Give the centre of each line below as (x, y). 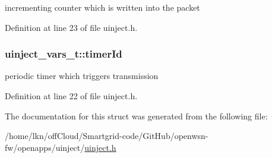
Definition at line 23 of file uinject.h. (71, 27)
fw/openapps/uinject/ (45, 147)
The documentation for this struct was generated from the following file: (136, 116)
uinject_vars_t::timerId (64, 54)
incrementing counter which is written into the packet (102, 7)
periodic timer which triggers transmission (82, 76)
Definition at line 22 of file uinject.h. (71, 96)
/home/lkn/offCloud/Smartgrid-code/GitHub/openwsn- (107, 136)
